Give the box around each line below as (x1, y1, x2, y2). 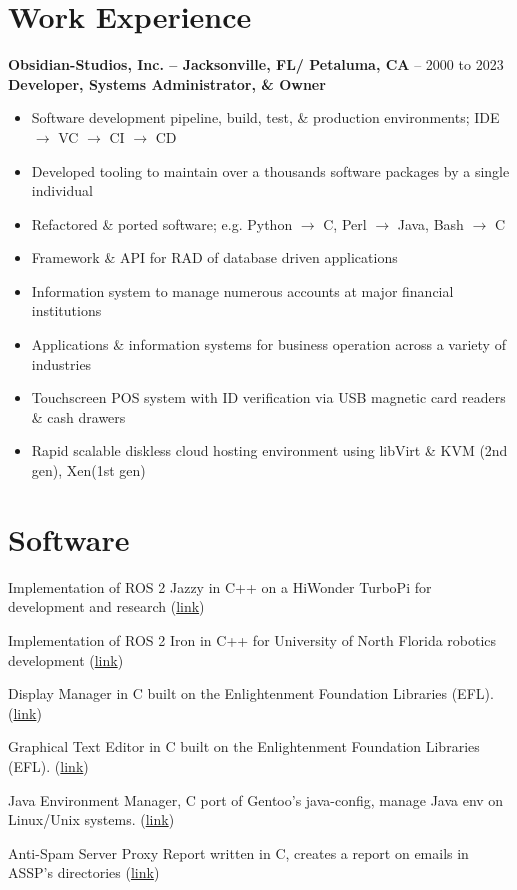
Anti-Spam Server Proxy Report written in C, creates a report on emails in (8, 842, 469, 863)
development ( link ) (8, 649, 124, 670)
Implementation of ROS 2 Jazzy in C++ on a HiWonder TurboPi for (8, 576, 432, 597)
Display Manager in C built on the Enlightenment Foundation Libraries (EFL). (8, 683, 494, 704)
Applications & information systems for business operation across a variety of (31, 334, 506, 355)
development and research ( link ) (8, 596, 205, 617)
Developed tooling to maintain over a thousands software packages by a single (31, 160, 510, 181)
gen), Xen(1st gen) (31, 460, 146, 481)
